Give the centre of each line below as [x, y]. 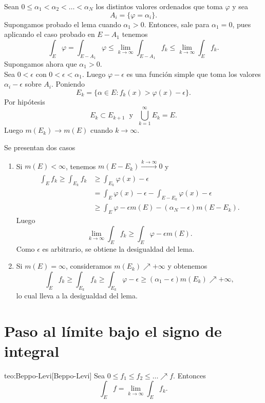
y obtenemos [187, 266]
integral [32, 350]
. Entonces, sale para [177, 24]
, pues [242, 24]
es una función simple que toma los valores [194, 74]
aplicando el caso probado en [50, 34]
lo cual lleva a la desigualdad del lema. [77, 295]
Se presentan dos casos [40, 147]
